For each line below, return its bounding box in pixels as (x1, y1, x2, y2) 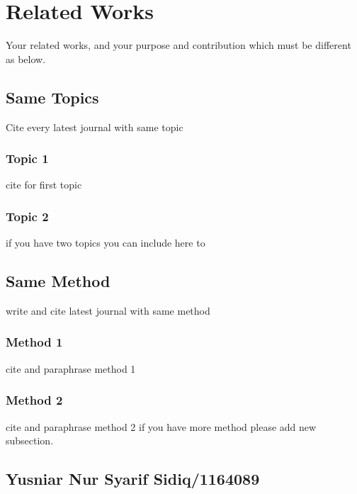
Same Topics (6, 86, 99, 108)
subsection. (6, 433, 54, 448)
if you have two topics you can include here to (6, 235, 205, 250)
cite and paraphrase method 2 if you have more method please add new (6, 419, 317, 434)
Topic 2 (6, 207, 49, 225)
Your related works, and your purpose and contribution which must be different (6, 38, 351, 52)
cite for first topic (6, 177, 82, 192)
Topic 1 (6, 150, 49, 167)
